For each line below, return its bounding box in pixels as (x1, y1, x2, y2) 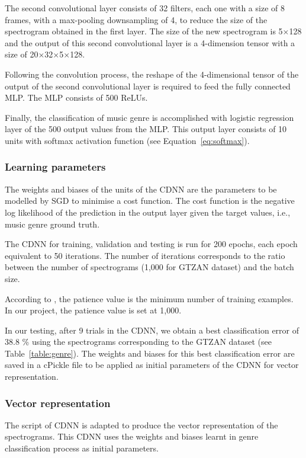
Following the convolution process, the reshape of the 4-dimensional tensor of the (5, 68, 299, 80)
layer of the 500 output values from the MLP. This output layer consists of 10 (5, 123, 287, 135)
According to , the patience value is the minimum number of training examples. (5, 292, 294, 305)
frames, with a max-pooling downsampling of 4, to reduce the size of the (5, 13, 268, 25)
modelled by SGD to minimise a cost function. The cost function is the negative (5, 194, 295, 207)
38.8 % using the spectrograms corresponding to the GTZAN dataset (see (5, 335, 272, 348)
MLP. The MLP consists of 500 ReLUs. (5, 91, 148, 104)
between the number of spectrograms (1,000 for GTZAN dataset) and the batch (5, 261, 294, 273)
